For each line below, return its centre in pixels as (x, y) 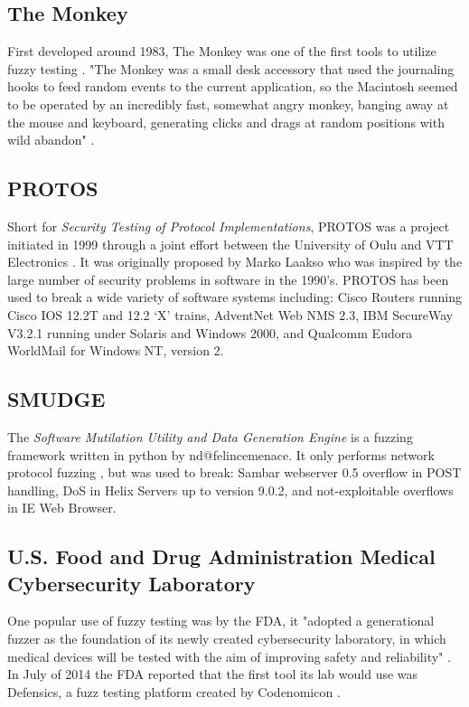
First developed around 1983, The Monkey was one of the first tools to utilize (222, 51)
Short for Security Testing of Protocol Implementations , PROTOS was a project (229, 226)
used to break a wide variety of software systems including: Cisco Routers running (234, 297)
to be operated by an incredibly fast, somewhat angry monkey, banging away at (228, 104)
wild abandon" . (51, 140)
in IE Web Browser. (62, 508)
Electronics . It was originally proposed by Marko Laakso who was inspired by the (235, 262)
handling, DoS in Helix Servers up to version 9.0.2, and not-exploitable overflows (230, 490)
